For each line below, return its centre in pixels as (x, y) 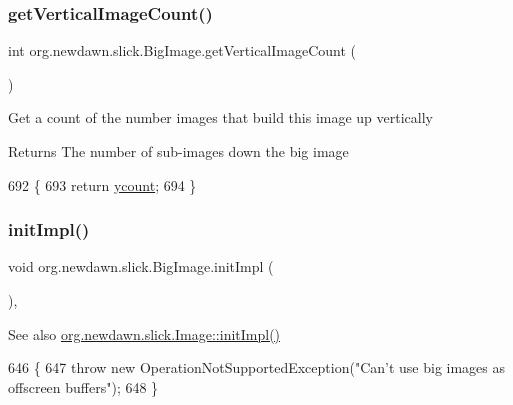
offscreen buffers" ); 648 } (83, 386)
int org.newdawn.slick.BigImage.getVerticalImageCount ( (182, 50)
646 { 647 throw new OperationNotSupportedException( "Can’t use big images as (257, 367)
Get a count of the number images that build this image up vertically (220, 117)
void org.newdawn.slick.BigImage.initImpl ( (141, 266)
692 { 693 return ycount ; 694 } (102, 184)
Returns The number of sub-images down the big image (178, 151)
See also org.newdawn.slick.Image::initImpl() (144, 333)
